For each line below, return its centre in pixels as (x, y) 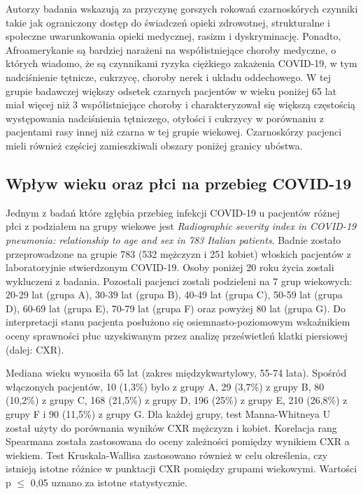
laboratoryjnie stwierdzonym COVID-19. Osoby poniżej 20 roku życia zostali (170, 267)
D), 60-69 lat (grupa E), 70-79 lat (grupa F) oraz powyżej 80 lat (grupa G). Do (176, 308)
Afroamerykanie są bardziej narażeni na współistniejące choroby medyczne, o (171, 49)
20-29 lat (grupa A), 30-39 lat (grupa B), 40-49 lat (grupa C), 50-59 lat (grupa (174, 295)
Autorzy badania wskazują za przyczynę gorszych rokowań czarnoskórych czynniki (182, 8)
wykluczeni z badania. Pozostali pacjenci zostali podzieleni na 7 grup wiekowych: (179, 281)
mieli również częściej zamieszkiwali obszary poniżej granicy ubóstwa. (154, 145)
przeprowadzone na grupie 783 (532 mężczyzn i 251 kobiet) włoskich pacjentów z (179, 253)
